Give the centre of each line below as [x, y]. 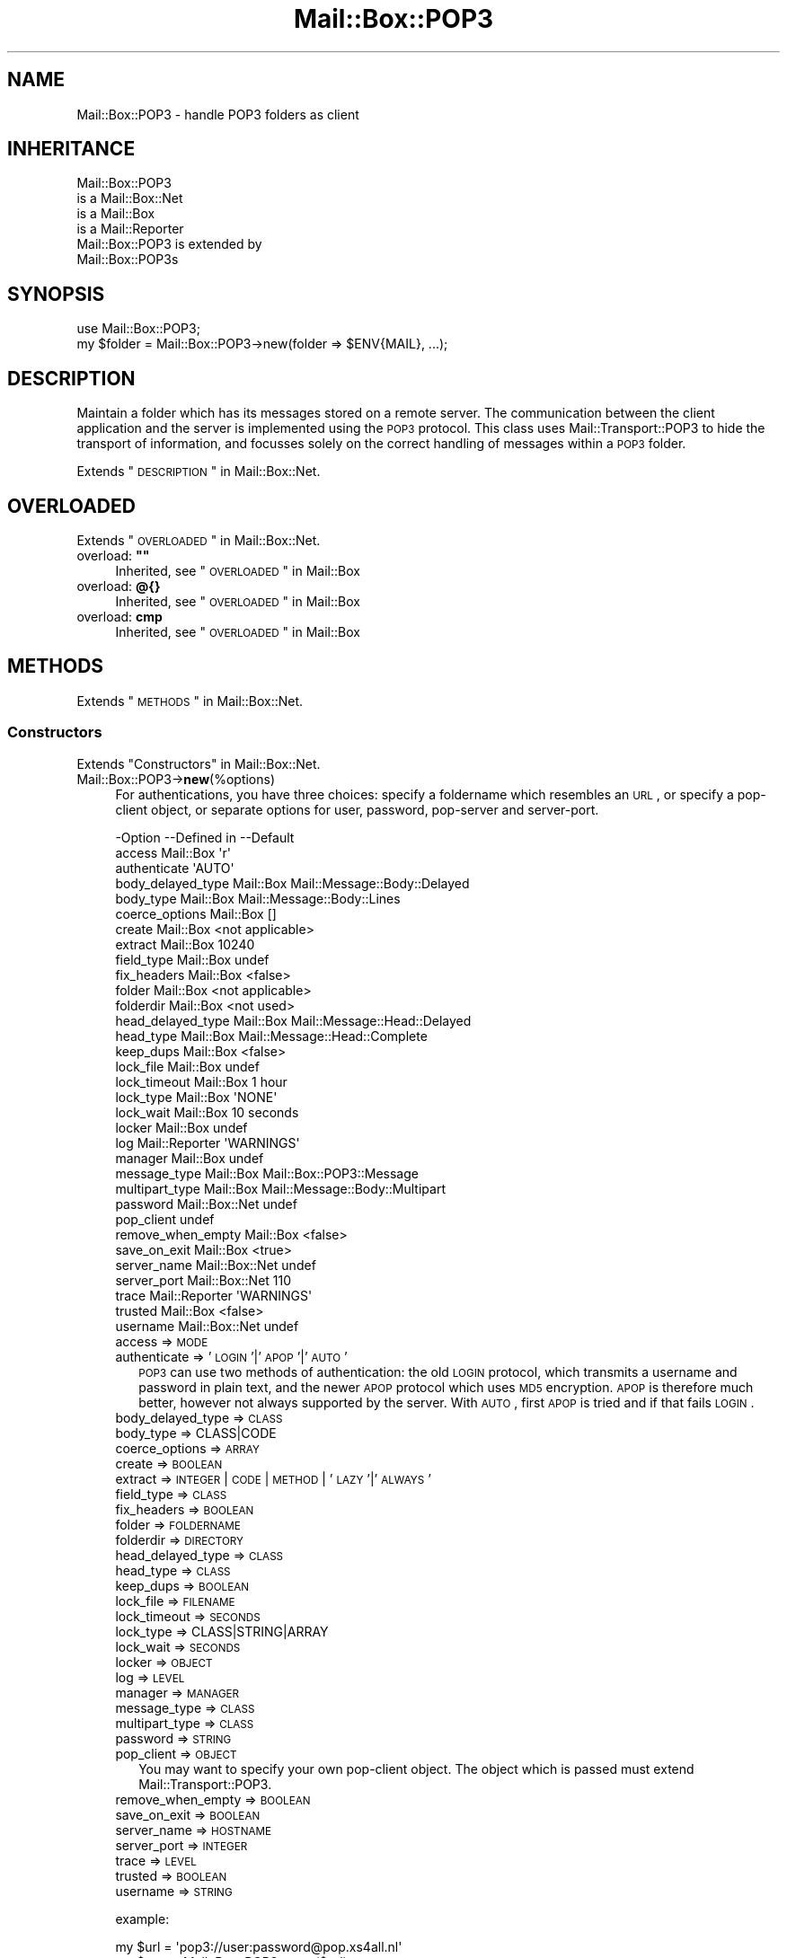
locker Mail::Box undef [181, 1127]
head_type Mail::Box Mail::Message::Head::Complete [271, 1036]
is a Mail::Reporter [130, 229]
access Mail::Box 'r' [173, 852]
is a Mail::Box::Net [130, 198]
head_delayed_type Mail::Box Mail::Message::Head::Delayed [293, 1020]
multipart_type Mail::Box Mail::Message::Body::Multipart [280, 1188]
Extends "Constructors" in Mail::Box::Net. [199, 763]
